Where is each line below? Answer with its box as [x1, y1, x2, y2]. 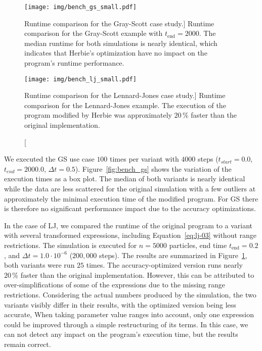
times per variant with [110, 154, 179, 164]
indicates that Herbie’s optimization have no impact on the [24, 47, 207, 58]
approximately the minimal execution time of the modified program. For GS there [4, 193, 258, 204]
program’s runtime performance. [24, 58, 124, 68]
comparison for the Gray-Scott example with [24, 28, 163, 38]
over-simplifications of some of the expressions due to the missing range [4, 279, 226, 290]
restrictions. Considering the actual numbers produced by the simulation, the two [4, 289, 256, 299]
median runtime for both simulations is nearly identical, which [24, 37, 217, 48]
